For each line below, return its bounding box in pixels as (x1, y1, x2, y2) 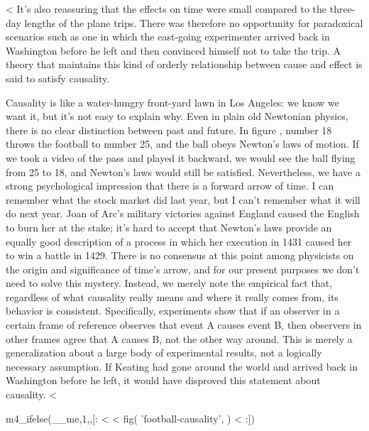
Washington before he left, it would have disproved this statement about (6, 373, 321, 388)
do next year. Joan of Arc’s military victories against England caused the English (6, 206, 360, 221)
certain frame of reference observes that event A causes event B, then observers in (6, 317, 362, 332)
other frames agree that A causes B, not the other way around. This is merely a (6, 331, 353, 346)
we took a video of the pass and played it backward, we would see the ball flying (6, 150, 356, 165)
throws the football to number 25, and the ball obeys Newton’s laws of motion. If (6, 136, 359, 151)
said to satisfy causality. (6, 70, 110, 85)
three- (329, 1, 356, 16)
